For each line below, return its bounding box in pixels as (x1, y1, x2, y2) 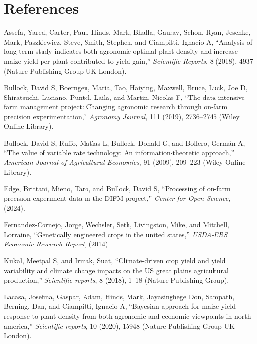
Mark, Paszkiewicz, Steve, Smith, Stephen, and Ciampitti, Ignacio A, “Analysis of (4, 36, 253, 47)
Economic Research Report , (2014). (4, 239, 110, 249)
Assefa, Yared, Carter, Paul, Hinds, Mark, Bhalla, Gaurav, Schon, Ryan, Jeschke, (4, 27, 251, 37)
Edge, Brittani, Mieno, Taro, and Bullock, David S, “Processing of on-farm (4, 183, 231, 194)
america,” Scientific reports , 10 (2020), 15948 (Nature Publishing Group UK (4, 320, 235, 331)
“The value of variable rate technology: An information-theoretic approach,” (4, 147, 235, 157)
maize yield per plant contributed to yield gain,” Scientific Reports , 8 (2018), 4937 (4, 55, 253, 66)
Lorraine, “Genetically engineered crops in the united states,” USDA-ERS (4, 229, 228, 239)
